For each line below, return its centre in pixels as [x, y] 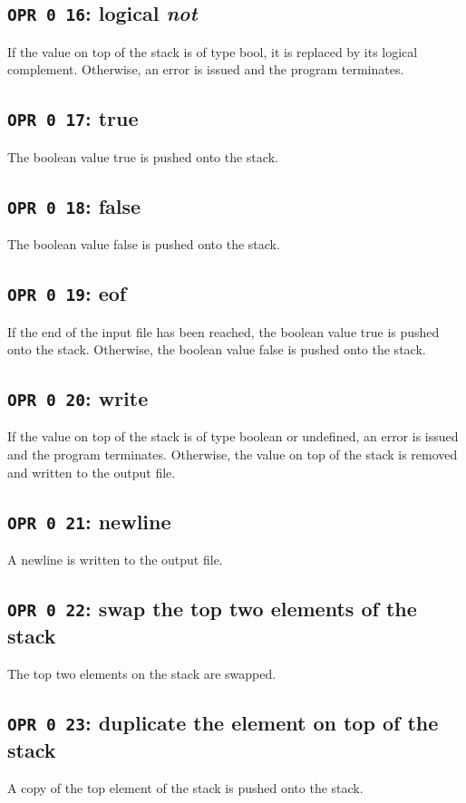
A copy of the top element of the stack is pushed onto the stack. [185, 787]
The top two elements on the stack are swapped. [142, 673]
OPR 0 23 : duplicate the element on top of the [223, 722]
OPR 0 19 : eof [67, 293]
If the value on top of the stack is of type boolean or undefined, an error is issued [233, 436]
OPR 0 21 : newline [89, 521]
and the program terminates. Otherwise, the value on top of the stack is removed [233, 455]
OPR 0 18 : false [74, 205]
